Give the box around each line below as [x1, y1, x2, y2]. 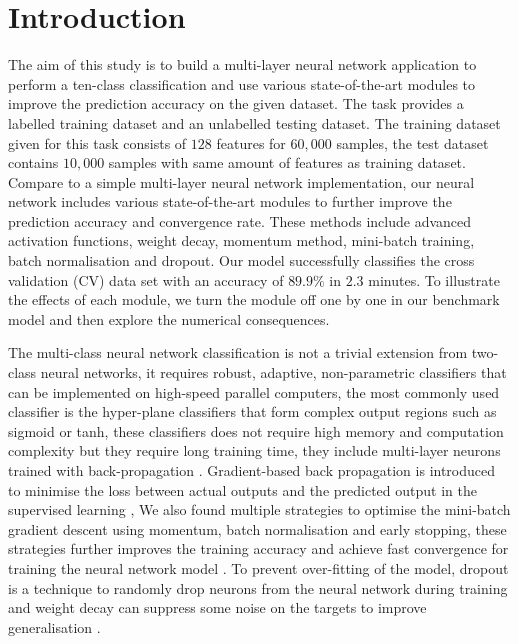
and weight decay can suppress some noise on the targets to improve [8, 597, 427, 618]
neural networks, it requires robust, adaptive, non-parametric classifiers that [40, 362, 507, 383]
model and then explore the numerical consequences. [8, 308, 330, 329]
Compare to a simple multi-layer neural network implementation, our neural [8, 171, 475, 192]
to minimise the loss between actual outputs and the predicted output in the [8, 479, 477, 500]
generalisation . [8, 616, 101, 637]
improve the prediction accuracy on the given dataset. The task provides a [8, 93, 464, 114]
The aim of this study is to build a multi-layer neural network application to [8, 54, 477, 75]
